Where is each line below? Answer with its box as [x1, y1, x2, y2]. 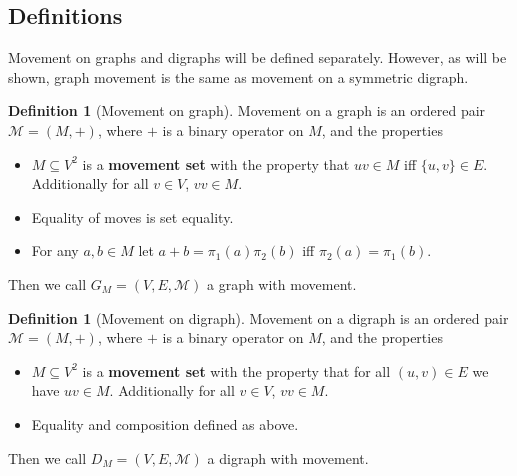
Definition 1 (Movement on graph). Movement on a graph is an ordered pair [8, 100, 486, 121]
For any [31, 240, 79, 261]
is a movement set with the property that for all [82, 360, 391, 381]
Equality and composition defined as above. [31, 413, 299, 434]
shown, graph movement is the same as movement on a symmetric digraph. [8, 66, 469, 87]
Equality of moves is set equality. [31, 206, 234, 227]
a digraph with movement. [207, 447, 369, 468]
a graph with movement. [206, 273, 357, 294]
